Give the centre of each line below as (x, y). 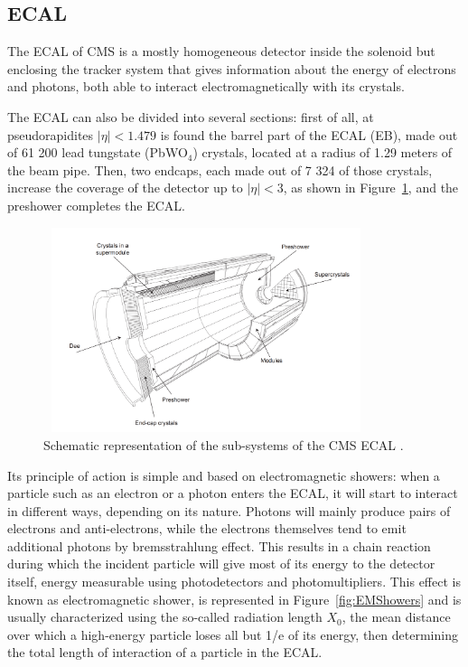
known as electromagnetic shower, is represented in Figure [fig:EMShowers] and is (234, 599)
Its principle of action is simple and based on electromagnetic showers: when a (224, 475)
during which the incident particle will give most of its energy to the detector (221, 564)
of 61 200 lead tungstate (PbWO (98, 152)
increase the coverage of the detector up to (125, 188)
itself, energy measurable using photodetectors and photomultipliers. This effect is (234, 582)
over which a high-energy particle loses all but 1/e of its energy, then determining (233, 634)
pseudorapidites (51, 134)
